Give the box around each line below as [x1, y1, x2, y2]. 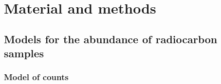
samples [4, 46, 44, 61]
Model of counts [4, 71, 69, 83]
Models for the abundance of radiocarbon [4, 31, 218, 46]
